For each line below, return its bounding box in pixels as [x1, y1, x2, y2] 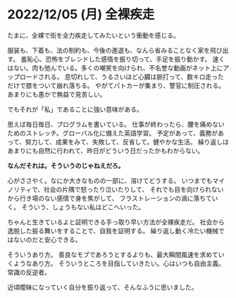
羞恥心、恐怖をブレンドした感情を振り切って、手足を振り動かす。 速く [20, 54, 225, 63]
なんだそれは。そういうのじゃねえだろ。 [7, 161, 125, 170]
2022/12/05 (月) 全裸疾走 [7, 6, 155, 23]
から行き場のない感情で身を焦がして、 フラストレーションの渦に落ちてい [7, 194, 218, 202]
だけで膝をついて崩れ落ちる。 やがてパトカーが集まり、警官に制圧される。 [7, 81, 225, 89]
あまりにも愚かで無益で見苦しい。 [7, 89, 106, 99]
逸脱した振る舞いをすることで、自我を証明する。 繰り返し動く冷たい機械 [7, 226, 218, 235]
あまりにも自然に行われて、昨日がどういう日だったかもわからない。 [7, 146, 204, 155]
